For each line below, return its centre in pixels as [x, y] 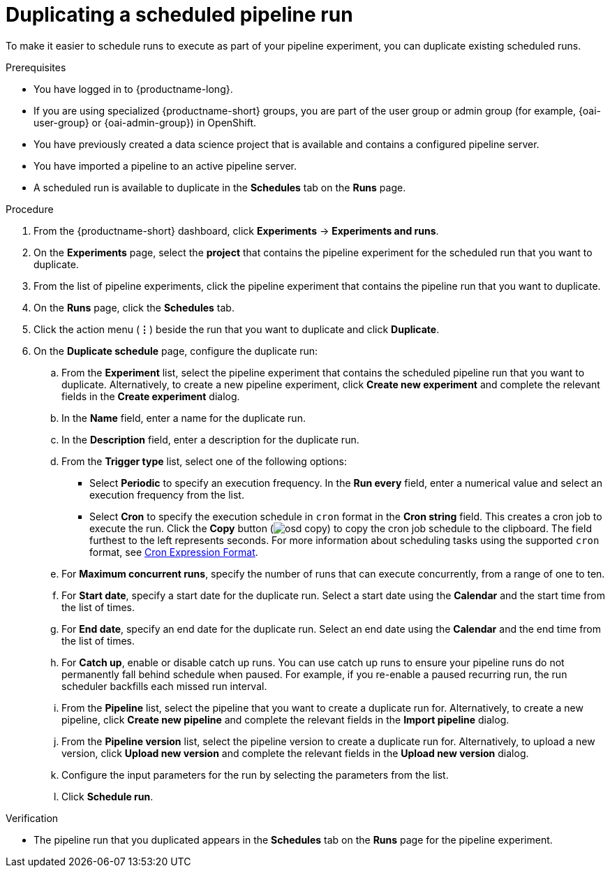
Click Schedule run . [107, 796]
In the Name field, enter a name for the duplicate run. [184, 418]
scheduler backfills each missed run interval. [164, 686]
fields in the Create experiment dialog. [151, 396]
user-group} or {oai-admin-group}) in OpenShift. [145, 122]
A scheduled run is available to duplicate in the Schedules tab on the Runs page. [220, 187]
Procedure [30, 209]
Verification [32, 818]
